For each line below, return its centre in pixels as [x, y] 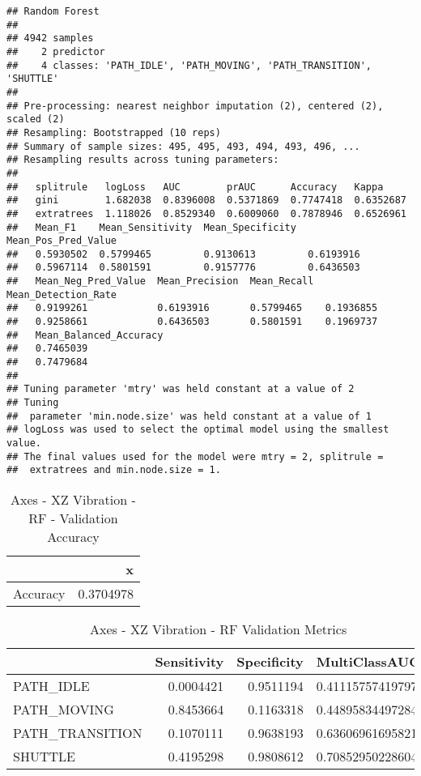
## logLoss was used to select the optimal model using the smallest [198, 430]
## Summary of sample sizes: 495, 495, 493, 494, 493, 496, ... [183, 146]
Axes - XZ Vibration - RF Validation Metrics [219, 629]
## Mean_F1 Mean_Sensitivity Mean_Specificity [151, 227]
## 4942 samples [50, 38]
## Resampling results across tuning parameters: [143, 160]
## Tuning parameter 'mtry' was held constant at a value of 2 [181, 389]
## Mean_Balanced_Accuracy [85, 335]
